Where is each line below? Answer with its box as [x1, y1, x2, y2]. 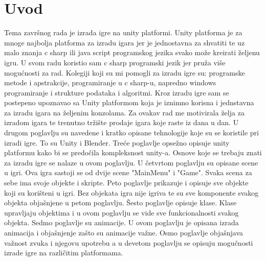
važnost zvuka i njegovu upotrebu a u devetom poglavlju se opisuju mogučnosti [4, 237, 253, 248]
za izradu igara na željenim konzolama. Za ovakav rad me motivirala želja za [4, 107, 245, 117]
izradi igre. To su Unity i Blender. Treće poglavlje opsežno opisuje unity [4, 137, 230, 148]
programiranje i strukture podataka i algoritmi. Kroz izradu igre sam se [4, 87, 229, 98]
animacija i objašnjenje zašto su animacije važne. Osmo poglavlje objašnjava [4, 227, 243, 238]
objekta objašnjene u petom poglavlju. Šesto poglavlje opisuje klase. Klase [4, 197, 237, 208]
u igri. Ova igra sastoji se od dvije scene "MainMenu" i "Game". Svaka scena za [4, 167, 252, 178]
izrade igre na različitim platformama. [4, 247, 123, 258]
